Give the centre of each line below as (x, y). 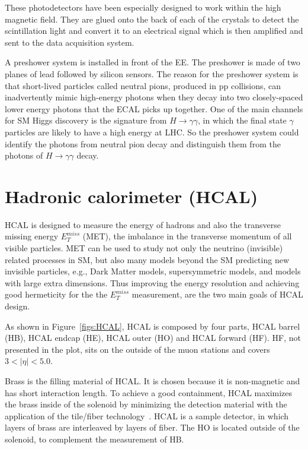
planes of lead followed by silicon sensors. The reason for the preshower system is (152, 73)
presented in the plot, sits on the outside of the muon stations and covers (137, 349)
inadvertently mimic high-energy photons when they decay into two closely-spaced (154, 97)
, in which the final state (242, 120)
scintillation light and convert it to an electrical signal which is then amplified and (154, 31)
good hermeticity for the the (56, 294)
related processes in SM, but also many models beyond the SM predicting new (147, 259)
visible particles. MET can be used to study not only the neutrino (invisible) (144, 248)
